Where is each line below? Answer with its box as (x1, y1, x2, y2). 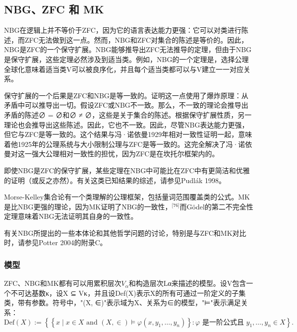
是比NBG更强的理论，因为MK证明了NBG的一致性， (4, 201, 172, 211)
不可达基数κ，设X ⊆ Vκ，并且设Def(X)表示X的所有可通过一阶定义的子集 (10, 287, 246, 298)
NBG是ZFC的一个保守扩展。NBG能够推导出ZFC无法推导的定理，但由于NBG (4, 44, 252, 55)
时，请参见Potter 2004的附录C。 (4, 237, 107, 248)
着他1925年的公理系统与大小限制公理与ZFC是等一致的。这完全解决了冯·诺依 (4, 138, 252, 149)
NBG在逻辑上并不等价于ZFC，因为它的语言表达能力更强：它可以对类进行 (4, 25, 241, 35)
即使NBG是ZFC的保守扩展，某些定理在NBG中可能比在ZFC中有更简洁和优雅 (4, 165, 250, 175)
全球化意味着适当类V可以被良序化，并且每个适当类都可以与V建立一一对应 (4, 64, 243, 74)
